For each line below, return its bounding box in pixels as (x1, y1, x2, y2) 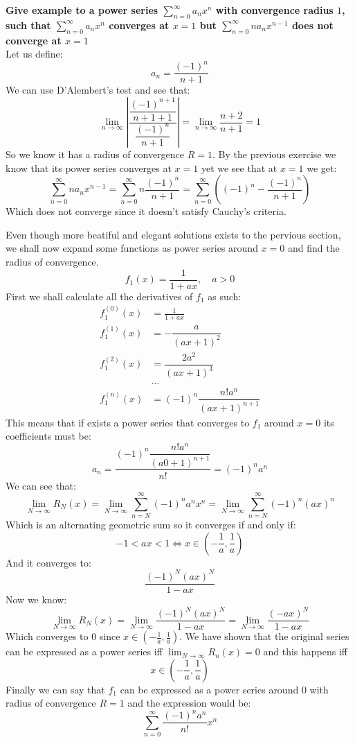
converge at (6, 33, 62, 47)
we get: (307, 160, 337, 175)
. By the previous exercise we (212, 147, 336, 162)
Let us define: (6, 46, 63, 61)
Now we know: (6, 592, 67, 607)
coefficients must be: (6, 429, 91, 443)
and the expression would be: (127, 696, 251, 710)
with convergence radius (215, 3, 334, 17)
